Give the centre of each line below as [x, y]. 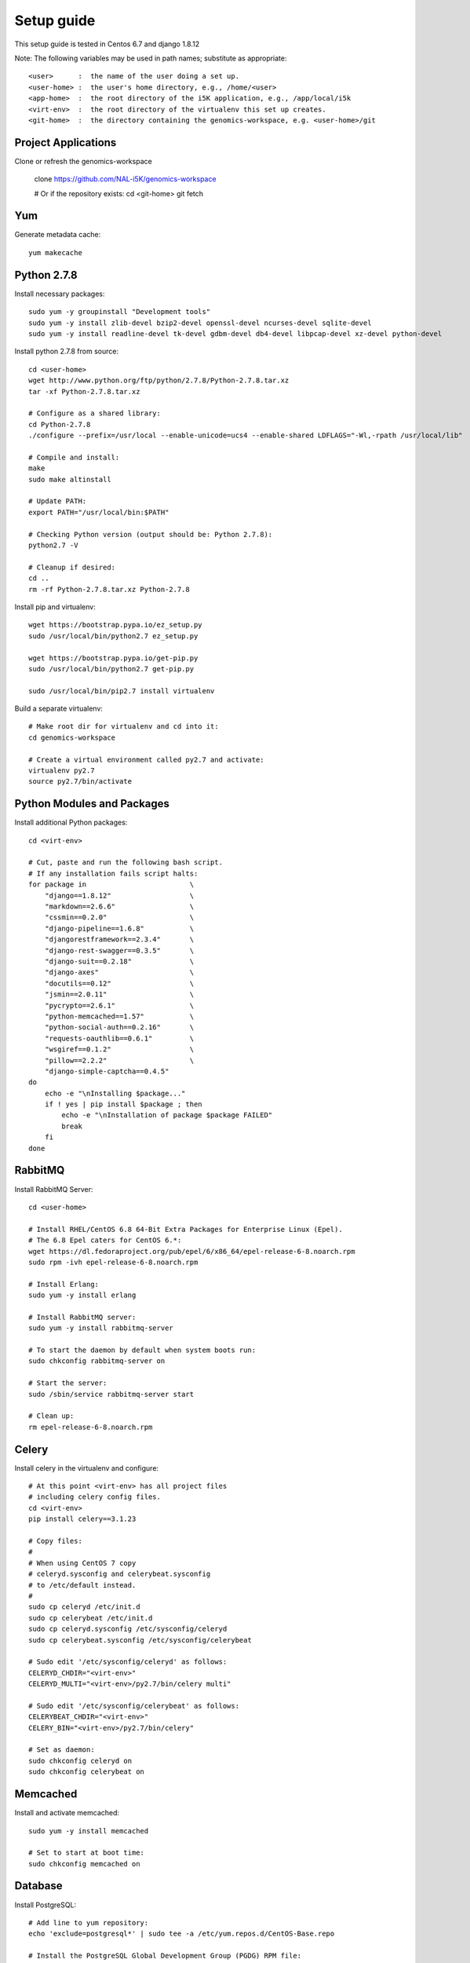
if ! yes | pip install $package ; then [124, 1104]
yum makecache [55, 252]
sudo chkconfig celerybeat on [87, 1772]
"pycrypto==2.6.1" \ [119, 1005]
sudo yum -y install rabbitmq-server [101, 1328]
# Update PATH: [58, 501]
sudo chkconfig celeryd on [80, 1760]
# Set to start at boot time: [87, 1853]
